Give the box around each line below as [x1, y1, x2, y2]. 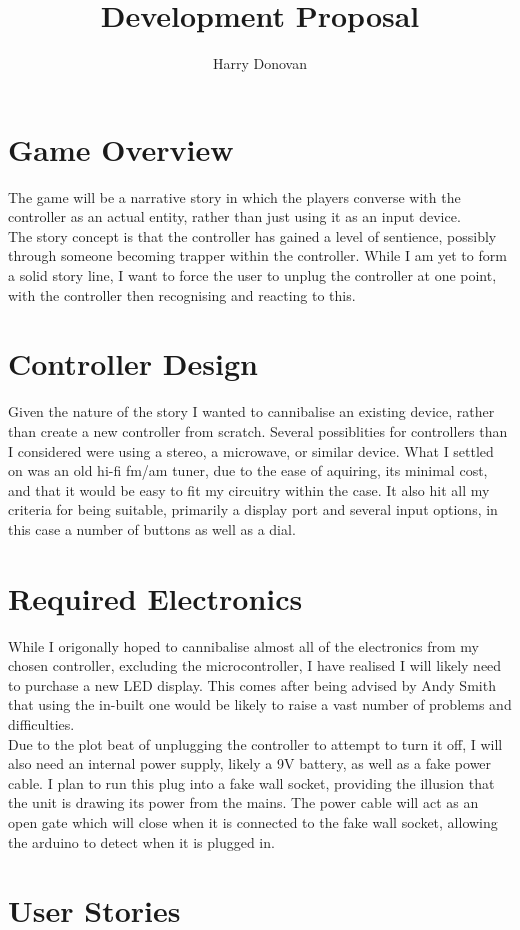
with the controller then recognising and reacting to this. [8, 284, 356, 305]
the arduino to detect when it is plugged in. [8, 831, 275, 852]
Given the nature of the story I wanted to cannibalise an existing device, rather [8, 401, 495, 422]
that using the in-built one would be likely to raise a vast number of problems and [8, 694, 512, 715]
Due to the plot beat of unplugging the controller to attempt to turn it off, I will [8, 733, 503, 754]
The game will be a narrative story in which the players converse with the [8, 186, 461, 207]
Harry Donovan [212, 53, 307, 74]
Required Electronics [8, 577, 303, 618]
